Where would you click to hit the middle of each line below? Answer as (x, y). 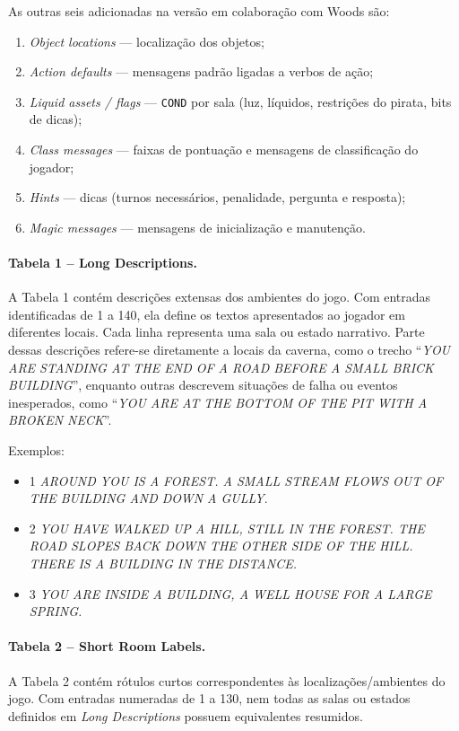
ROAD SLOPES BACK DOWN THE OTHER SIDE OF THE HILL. (221, 546)
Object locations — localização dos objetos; (147, 41)
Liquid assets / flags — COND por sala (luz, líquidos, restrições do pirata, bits (240, 101)
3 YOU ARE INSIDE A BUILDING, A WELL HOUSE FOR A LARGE (230, 593)
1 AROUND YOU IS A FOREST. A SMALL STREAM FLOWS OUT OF (236, 480)
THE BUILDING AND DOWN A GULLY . (148, 498)
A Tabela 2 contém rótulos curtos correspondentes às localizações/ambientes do (227, 680)
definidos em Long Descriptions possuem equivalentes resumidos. (186, 715)
